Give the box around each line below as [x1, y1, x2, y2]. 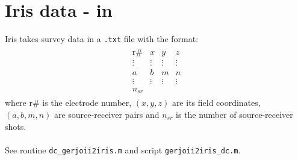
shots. [5, 120, 26, 132]
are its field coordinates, [172, 96, 261, 109]
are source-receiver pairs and [54, 108, 160, 121]
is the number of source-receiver [176, 108, 293, 121]
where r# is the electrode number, [5, 96, 132, 109]
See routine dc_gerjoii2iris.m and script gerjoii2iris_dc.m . [5, 143, 241, 156]
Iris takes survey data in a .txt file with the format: [5, 32, 199, 45]
